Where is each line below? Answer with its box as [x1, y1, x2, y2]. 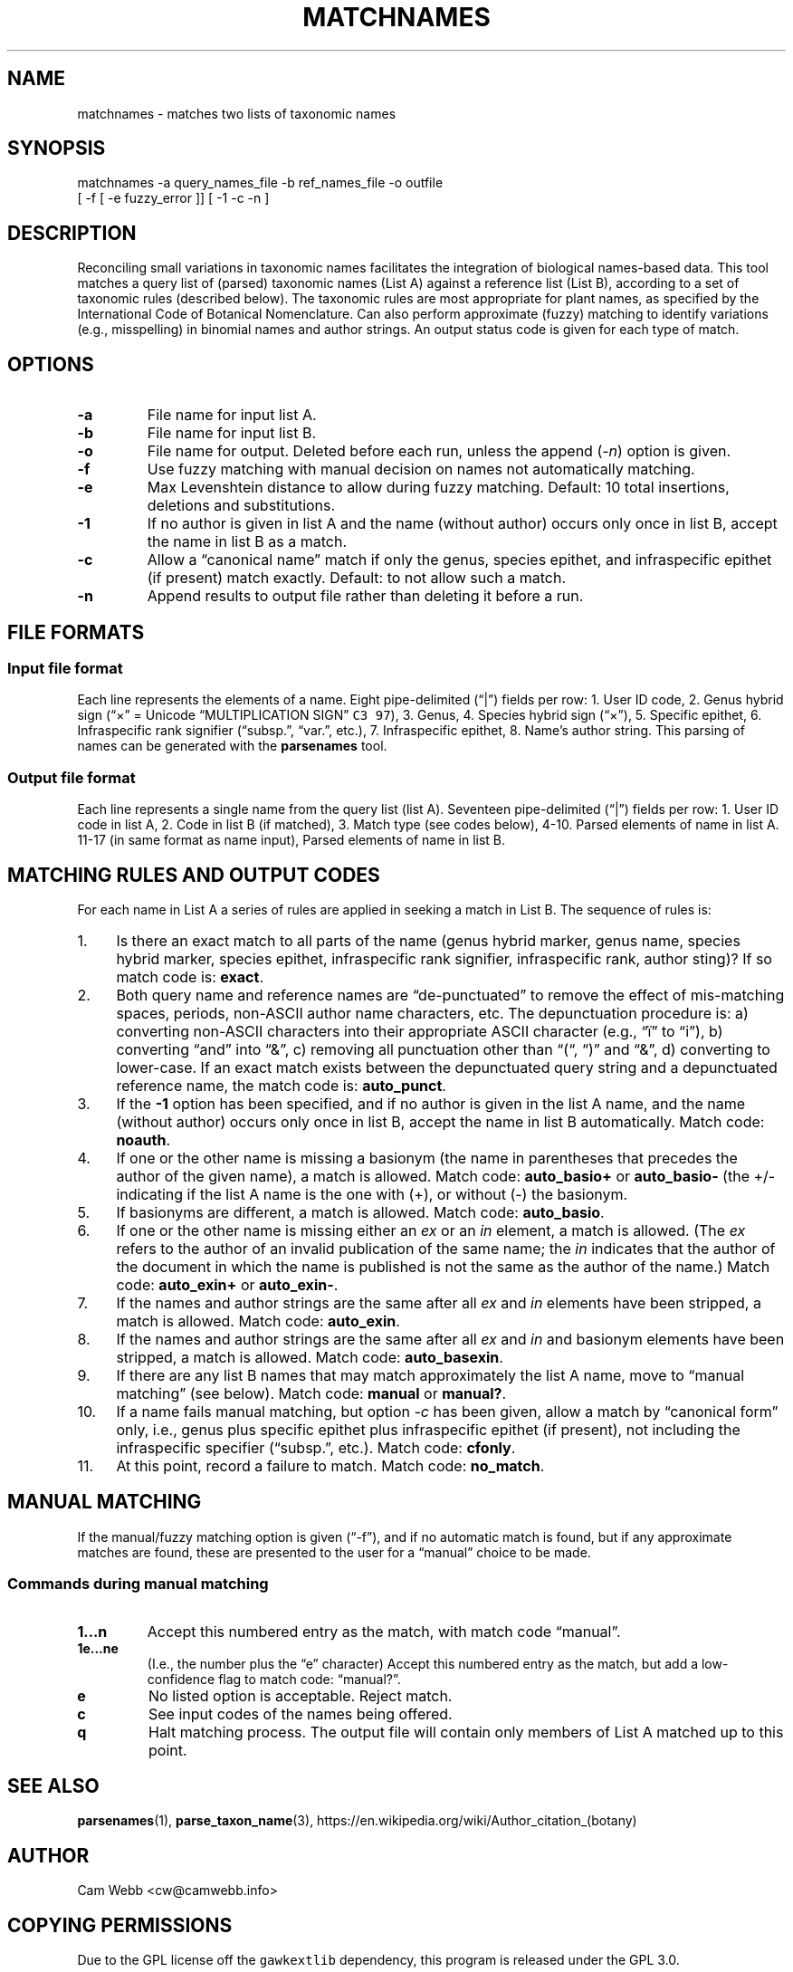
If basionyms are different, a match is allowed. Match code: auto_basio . [116, 1202, 605, 1221]
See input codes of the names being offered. [148, 1704, 453, 1723]
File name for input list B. [147, 424, 316, 443]
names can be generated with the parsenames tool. [77, 738, 387, 754]
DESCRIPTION [7, 221, 137, 244]
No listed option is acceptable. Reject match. [148, 1686, 453, 1705]
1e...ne [77, 1640, 119, 1656]
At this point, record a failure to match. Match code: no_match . [116, 1456, 545, 1475]
